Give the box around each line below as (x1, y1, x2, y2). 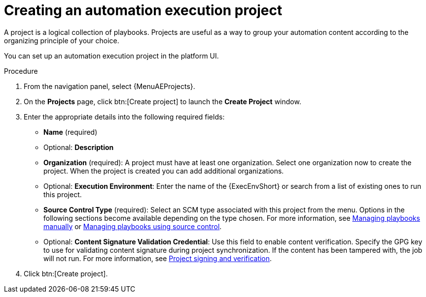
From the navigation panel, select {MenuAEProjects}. (24, 82, 195, 90)
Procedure (4, 66, 38, 75)
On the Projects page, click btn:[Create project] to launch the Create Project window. (24, 97, 301, 106)
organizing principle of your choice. (4, 36, 119, 45)
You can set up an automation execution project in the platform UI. (4, 51, 219, 60)
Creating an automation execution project (4, 2, 283, 19)
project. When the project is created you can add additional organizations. (43, 166, 284, 175)
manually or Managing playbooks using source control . (43, 222, 222, 231)
